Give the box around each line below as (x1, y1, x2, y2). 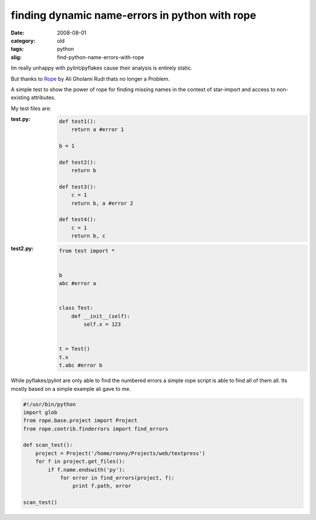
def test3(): (59, 183, 97, 190)
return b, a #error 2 (71, 199, 133, 206)
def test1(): (59, 118, 97, 125)
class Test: (59, 305, 94, 311)
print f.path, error (72, 483, 132, 490)
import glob (23, 409, 58, 415)
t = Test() (59, 346, 90, 352)
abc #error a (59, 280, 97, 287)
